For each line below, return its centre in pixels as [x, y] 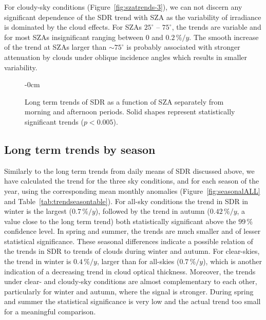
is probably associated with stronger [183, 47]
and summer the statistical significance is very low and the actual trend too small [132, 301]
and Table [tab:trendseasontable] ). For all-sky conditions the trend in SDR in [126, 201]
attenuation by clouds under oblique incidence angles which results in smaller [126, 57]
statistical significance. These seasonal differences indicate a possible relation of [129, 241]
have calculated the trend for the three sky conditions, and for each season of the [132, 181]
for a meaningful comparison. [50, 312]
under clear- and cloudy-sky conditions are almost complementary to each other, [131, 281]
